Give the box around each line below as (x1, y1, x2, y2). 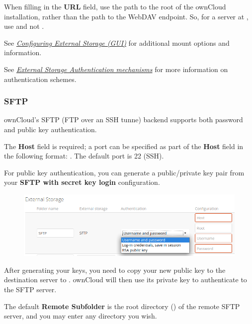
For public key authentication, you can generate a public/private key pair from (4, 167, 245, 177)
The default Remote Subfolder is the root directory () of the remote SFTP (4, 301, 240, 311)
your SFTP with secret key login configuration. (4, 177, 160, 187)
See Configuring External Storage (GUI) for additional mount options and (4, 37, 230, 48)
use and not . (4, 21, 44, 31)
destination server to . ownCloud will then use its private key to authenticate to (4, 274, 247, 285)
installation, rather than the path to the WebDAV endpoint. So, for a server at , (4, 11, 249, 21)
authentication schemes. (4, 74, 77, 84)
